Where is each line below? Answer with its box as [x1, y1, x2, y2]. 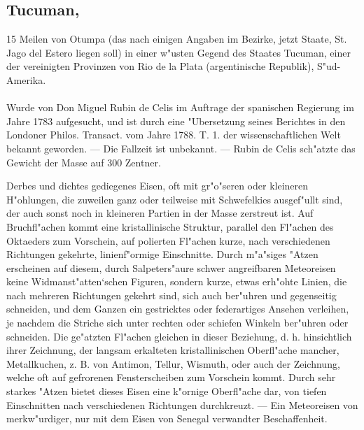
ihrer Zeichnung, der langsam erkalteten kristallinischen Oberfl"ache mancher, [6, 343, 339, 357]
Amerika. [6, 72, 46, 87]
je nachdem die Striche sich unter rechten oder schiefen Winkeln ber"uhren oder [6, 315, 349, 330]
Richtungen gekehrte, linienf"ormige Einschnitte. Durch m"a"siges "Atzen [6, 247, 318, 261]
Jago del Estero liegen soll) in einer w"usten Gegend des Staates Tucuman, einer [6, 45, 351, 59]
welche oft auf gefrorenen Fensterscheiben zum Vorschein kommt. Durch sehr [6, 370, 336, 385]
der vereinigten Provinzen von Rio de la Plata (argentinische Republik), [6, 59, 314, 73]
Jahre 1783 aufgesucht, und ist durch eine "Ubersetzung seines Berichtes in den [6, 113, 346, 128]
